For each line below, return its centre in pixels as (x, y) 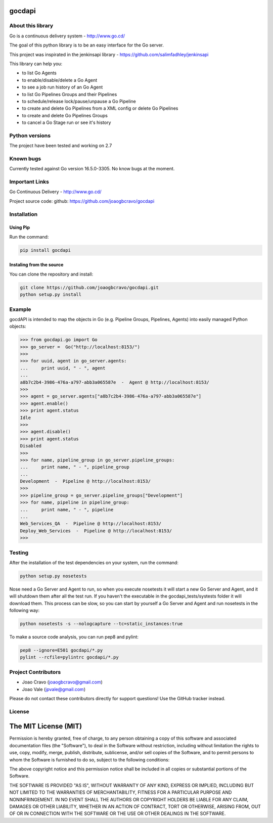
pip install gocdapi (45, 250)
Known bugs (25, 158)
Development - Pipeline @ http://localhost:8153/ (85, 481)
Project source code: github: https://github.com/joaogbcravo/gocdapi (82, 201)
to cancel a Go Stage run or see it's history (66, 123)
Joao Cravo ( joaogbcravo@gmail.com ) (62, 682)
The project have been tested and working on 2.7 (61, 146)
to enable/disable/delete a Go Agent (60, 80)
